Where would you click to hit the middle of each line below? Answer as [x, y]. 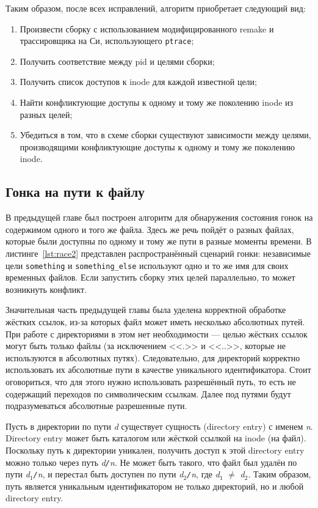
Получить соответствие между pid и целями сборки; [117, 61]
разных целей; [46, 114]
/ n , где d [203, 474]
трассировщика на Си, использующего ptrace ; [107, 41]
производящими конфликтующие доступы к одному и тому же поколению [157, 146]
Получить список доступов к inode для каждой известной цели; [138, 82]
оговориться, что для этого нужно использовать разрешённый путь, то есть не [151, 381]
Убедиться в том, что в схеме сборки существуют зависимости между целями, [165, 135]
